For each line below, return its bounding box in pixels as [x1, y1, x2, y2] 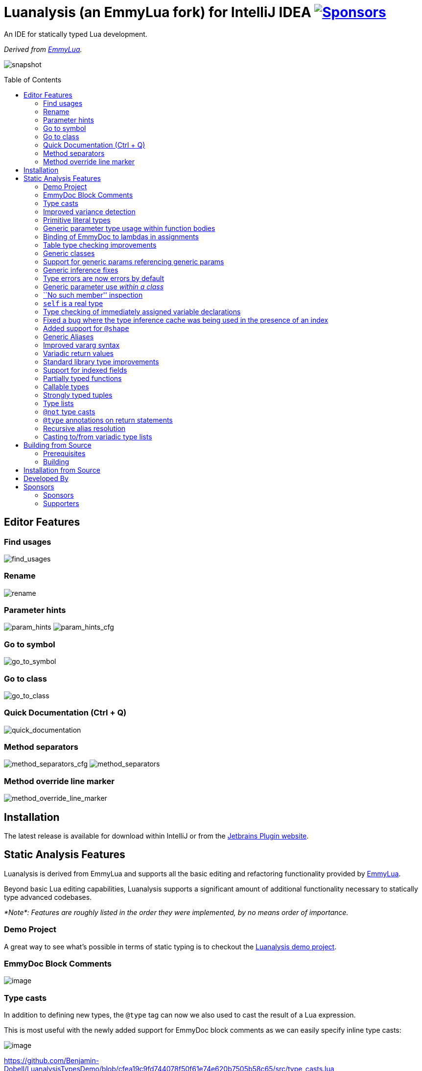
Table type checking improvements [43, 240, 157, 249]
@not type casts [43, 407, 95, 416]
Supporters [43, 499, 79, 508]
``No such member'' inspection [43, 290, 143, 299]
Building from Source [23, 440, 92, 449]
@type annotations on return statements [43, 415, 173, 424]
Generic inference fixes [43, 265, 118, 274]
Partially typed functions [43, 374, 122, 382]
